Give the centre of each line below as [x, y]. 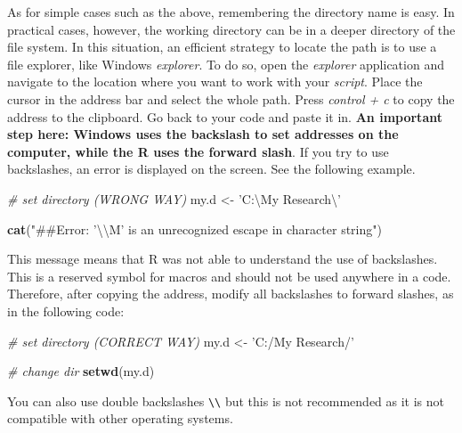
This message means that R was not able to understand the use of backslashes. [223, 259]
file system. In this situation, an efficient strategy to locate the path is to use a [222, 47]
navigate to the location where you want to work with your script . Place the [215, 82]
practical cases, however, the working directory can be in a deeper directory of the [231, 29]
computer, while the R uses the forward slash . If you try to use [198, 151]
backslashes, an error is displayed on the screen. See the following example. [211, 169]
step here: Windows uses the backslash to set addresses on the [203, 134]
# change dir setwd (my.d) [81, 371]
